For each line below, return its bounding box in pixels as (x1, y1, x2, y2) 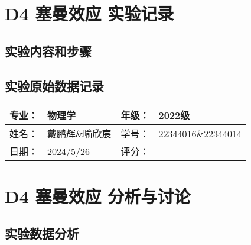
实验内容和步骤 (5, 41, 92, 60)
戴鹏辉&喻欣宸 (47, 127, 112, 141)
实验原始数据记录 (5, 76, 104, 95)
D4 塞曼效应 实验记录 (5, 1, 174, 25)
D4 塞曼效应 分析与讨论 (5, 183, 191, 208)
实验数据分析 (5, 224, 79, 243)
